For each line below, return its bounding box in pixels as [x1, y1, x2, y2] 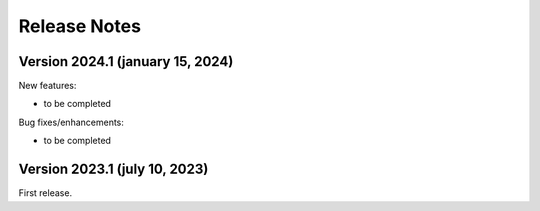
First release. [18, 187, 73, 199]
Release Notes [18, 15, 142, 37]
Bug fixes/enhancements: [18, 116, 125, 128]
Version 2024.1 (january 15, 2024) [18, 53, 234, 70]
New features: [18, 80, 77, 92]
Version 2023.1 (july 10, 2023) [18, 161, 209, 178]
